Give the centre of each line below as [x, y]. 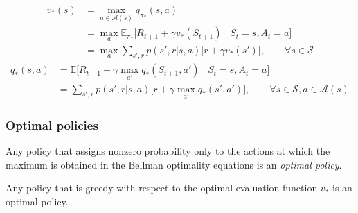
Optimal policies [52, 125]
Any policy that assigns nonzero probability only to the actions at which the [168, 151]
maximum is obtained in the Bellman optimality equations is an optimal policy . [174, 164]
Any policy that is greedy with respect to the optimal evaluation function [162, 188]
